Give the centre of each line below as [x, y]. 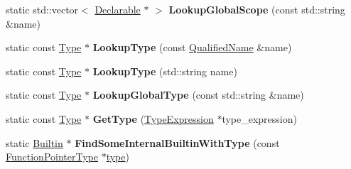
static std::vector [42, 9]
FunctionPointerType [52, 157]
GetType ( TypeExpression [153, 118]
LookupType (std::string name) [165, 71]
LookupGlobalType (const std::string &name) [198, 95]
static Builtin [34, 142]
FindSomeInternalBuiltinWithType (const [177, 142]
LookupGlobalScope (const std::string [257, 9]
